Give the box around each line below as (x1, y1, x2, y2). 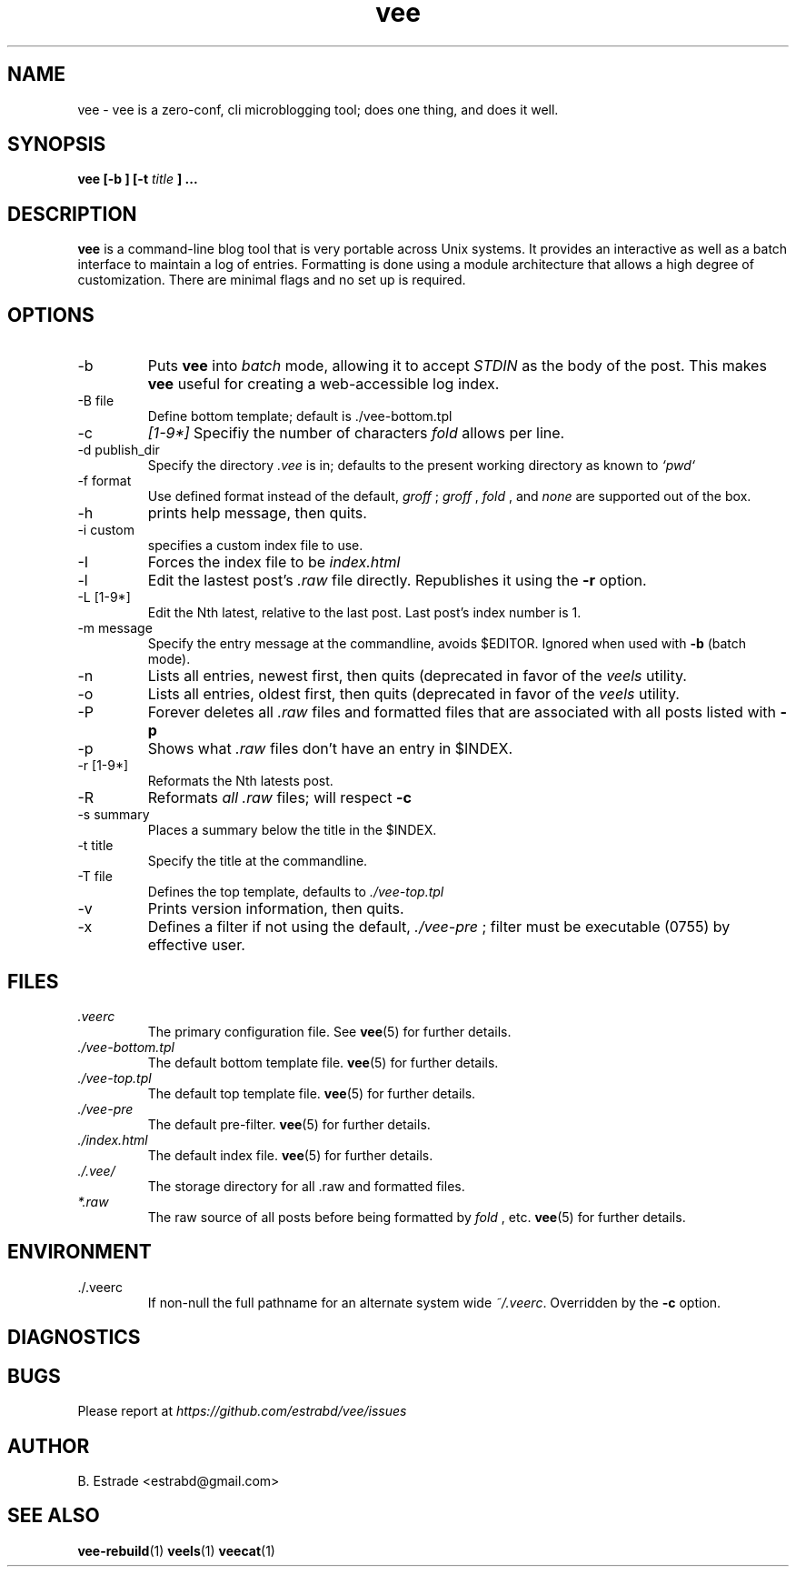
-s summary (77, 807, 150, 823)
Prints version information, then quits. (147, 899, 404, 918)
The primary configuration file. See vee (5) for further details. (147, 1023, 512, 1039)
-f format (77, 473, 132, 489)
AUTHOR (7, 1434, 90, 1458)
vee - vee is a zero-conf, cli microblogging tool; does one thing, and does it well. (77, 101, 559, 117)
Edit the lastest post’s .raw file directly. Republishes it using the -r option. (147, 571, 647, 590)
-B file (77, 393, 114, 409)
